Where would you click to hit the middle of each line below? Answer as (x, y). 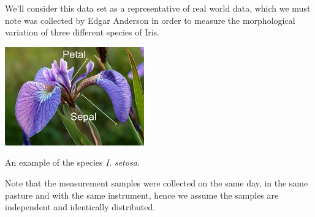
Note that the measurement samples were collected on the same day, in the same (157, 182)
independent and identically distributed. (80, 207)
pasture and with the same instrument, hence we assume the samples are (142, 195)
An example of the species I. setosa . (72, 162)
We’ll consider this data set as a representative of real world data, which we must (158, 8)
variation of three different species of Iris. (82, 32)
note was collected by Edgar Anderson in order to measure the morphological (150, 20)
